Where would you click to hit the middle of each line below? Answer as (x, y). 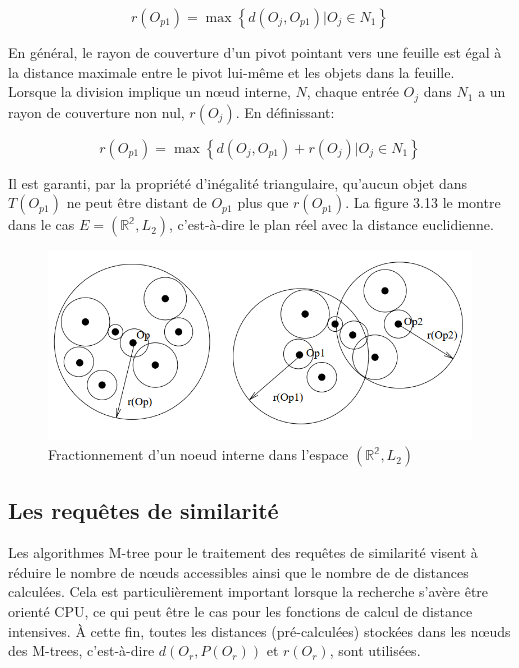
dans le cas (41, 224)
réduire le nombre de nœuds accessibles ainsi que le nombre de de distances (238, 571)
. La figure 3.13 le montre (423, 202)
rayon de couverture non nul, (96, 111)
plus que (263, 202)
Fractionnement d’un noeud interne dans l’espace (198, 454)
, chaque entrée (352, 91)
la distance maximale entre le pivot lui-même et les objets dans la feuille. (231, 71)
